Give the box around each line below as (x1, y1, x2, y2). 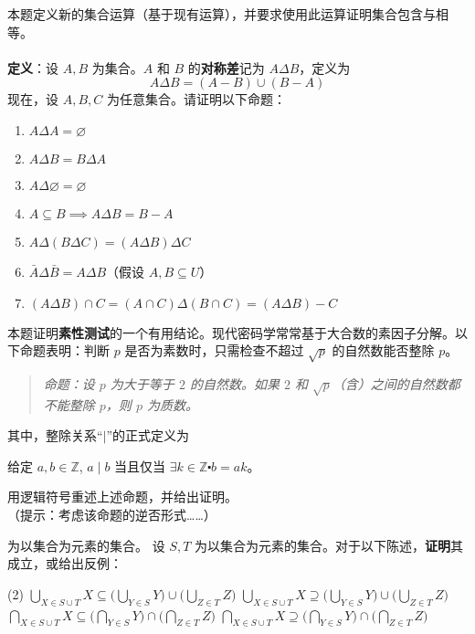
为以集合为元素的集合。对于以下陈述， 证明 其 (195, 535, 464, 555)
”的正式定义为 (106, 426, 190, 445)
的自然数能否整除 (332, 341, 435, 360)
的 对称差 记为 (187, 58, 265, 77)
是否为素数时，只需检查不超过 (124, 341, 304, 360)
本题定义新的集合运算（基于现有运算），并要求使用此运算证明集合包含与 (7, 5, 436, 23)
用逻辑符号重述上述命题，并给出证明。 (7, 487, 237, 506)
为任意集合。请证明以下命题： (106, 90, 286, 109)
